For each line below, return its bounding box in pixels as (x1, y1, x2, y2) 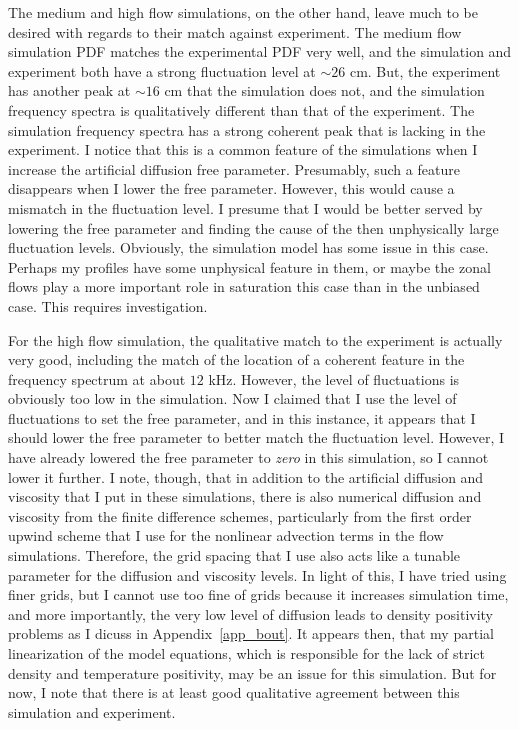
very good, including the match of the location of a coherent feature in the (8, 349, 465, 370)
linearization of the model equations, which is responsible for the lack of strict (8, 643, 485, 663)
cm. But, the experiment (349, 60, 501, 81)
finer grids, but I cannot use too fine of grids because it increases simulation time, (8, 584, 509, 605)
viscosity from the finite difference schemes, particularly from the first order (8, 505, 472, 526)
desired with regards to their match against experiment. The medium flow (8, 21, 462, 42)
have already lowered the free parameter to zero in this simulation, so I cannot (8, 447, 489, 468)
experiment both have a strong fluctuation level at (8, 60, 316, 81)
